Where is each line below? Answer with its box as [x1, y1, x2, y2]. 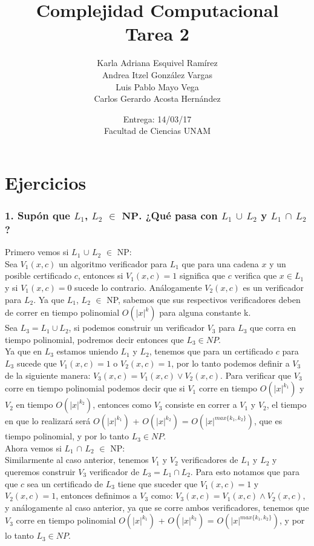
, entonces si [77, 269, 123, 282]
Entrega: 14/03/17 [123, 112, 192, 125]
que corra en [250, 321, 296, 334]
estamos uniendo [56, 345, 118, 358]
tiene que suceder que [117, 477, 198, 490]
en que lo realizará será [5, 414, 91, 427]
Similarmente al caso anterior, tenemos [5, 453, 149, 466]
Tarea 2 [125, 21, 189, 46]
